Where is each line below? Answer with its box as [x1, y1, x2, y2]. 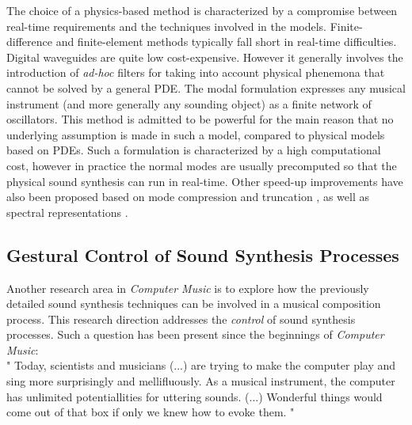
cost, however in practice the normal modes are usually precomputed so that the [6, 157, 397, 173]
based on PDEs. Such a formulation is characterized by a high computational [6, 142, 381, 158]
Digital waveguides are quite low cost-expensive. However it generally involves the [6, 48, 403, 65]
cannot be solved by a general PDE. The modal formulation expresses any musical [6, 79, 406, 96]
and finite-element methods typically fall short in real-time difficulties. [55, 33, 397, 50]
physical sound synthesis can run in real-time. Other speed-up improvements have [6, 173, 403, 189]
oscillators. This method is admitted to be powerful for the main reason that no [6, 111, 394, 127]
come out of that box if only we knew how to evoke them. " [6, 404, 295, 420]
